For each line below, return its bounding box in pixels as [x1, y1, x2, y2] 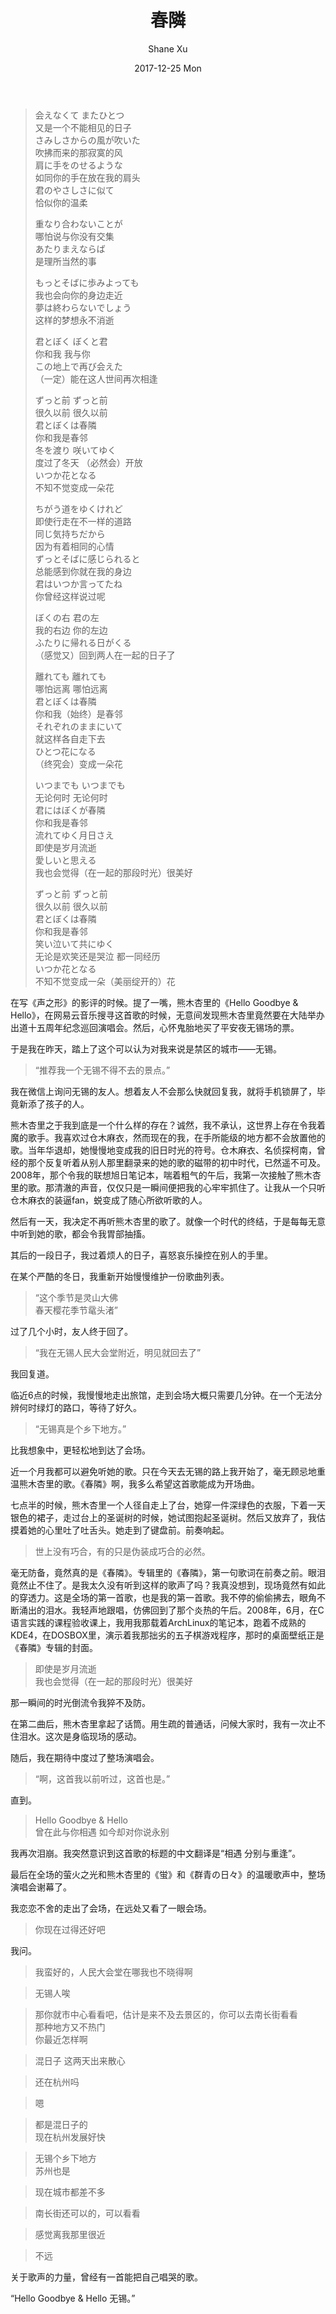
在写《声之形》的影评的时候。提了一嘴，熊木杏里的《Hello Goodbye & [10, 996, 299, 1008]
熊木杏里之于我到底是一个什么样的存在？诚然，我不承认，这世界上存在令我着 [10, 1119, 326, 1131]
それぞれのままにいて [34, 720, 123, 732]
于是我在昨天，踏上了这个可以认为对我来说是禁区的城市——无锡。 [10, 1042, 282, 1055]
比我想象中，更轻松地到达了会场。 [10, 1444, 151, 1456]
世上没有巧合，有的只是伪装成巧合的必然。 [34, 1545, 211, 1557]
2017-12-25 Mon [134, 62, 202, 74]
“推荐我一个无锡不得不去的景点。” [34, 1064, 171, 1076]
